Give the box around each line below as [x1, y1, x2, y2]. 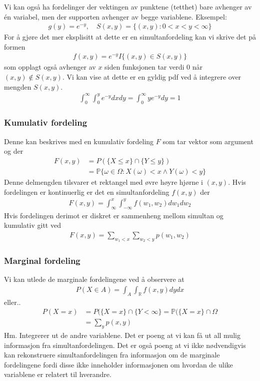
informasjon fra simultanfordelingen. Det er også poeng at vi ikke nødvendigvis [4, 339, 246, 350]
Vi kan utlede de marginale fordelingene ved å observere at [4, 274, 184, 284]
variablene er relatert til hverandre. [4, 369, 111, 379]
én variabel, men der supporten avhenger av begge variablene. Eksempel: [4, 11, 227, 22]
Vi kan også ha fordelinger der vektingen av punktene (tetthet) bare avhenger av [4, 2, 252, 12]
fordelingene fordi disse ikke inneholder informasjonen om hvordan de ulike [4, 359, 233, 369]
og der [4, 146, 23, 156]
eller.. [4, 296, 21, 307]
